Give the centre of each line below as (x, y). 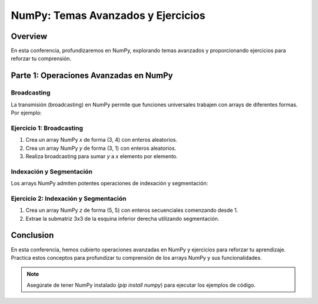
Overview (29, 36)
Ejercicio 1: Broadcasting (47, 128)
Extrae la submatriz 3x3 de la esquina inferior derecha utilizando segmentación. (122, 218)
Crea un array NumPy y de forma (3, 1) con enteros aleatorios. (101, 148)
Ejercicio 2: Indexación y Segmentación (69, 198)
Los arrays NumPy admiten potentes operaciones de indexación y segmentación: (110, 184)
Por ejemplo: (26, 113)
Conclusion (32, 235)
